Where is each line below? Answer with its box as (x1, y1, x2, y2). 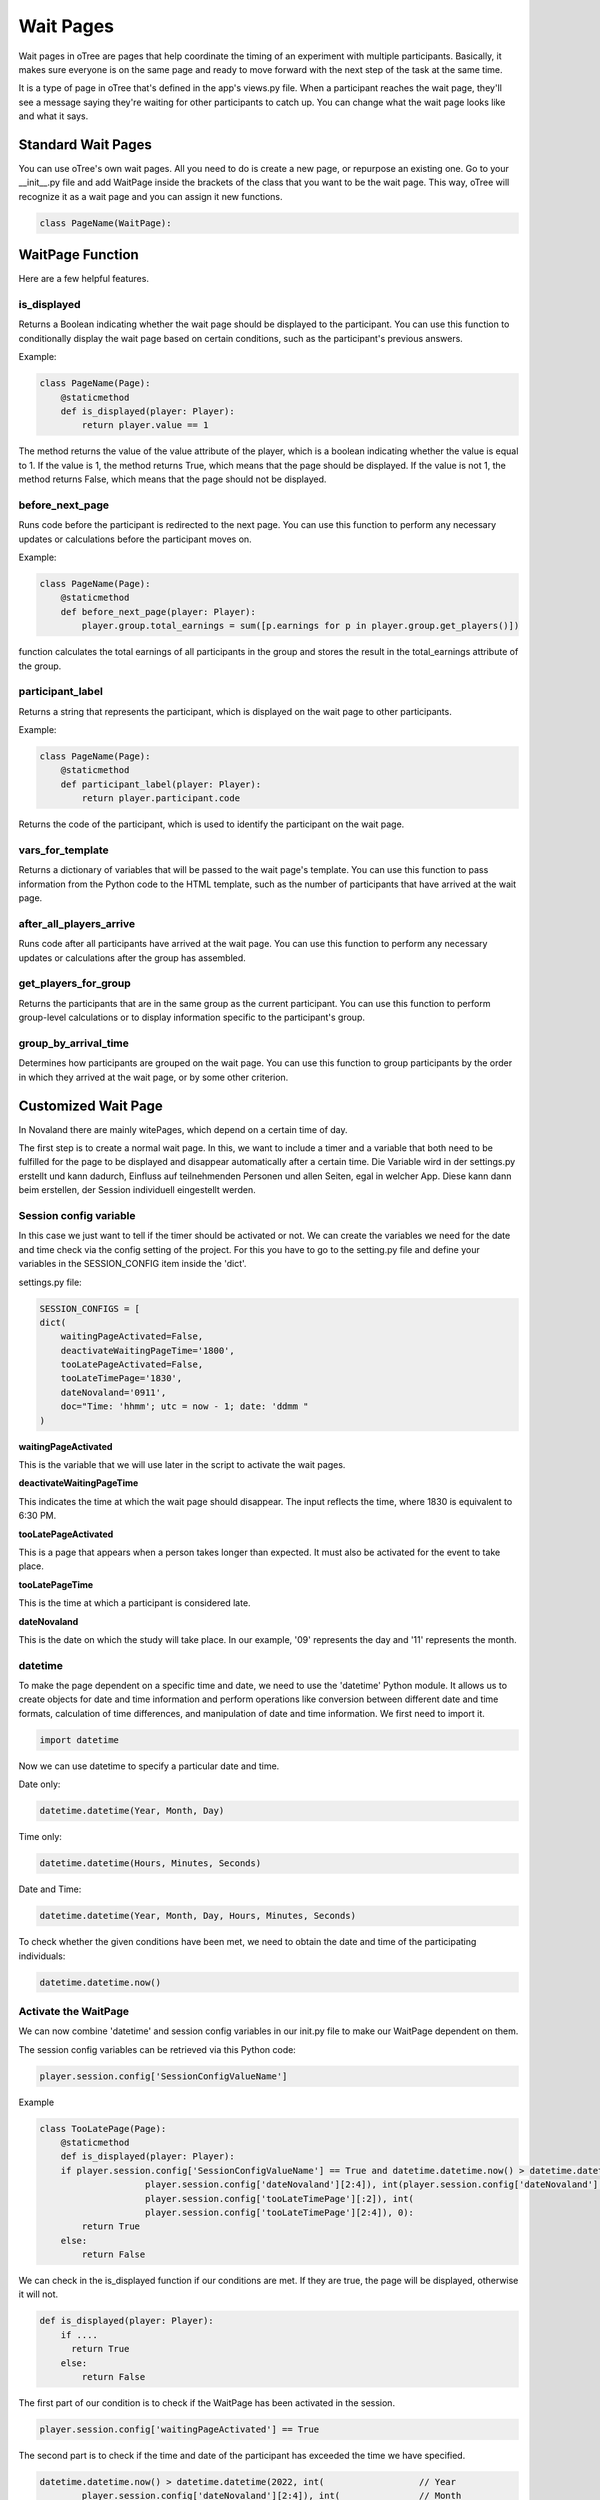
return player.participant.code (81, 793, 240, 804)
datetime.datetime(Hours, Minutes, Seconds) (39, 1858, 262, 1869)
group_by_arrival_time (18, 1036, 130, 1050)
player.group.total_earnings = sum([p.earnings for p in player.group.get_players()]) (81, 620, 520, 632)
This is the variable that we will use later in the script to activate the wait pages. (18, 1459, 346, 1471)
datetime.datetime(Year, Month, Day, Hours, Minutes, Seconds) (39, 1910, 357, 1922)
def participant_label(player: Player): (60, 778, 262, 790)
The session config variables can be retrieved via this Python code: (18, 2043, 297, 2055)
